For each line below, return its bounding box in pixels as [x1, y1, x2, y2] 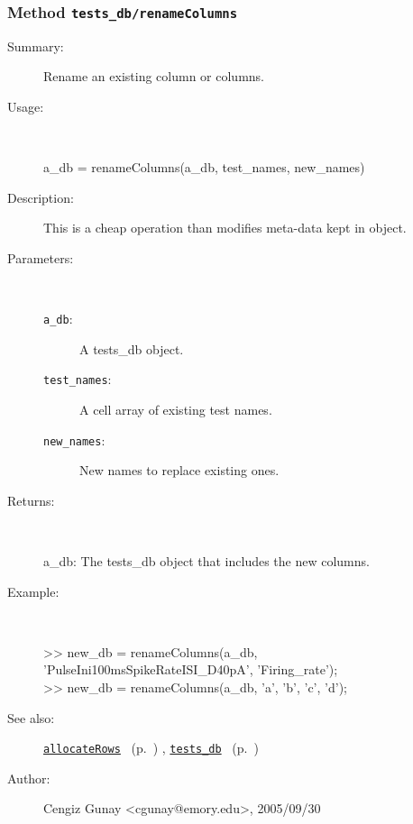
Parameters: [7, 248, 74, 267]
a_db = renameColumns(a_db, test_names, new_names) [43, 158, 365, 177]
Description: [7, 188, 74, 206]
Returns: [7, 490, 55, 509]
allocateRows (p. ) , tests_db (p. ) [43, 738, 259, 757]
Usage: [7, 96, 44, 115]
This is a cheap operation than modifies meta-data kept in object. [43, 218, 407, 237]
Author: [7, 768, 50, 787]
